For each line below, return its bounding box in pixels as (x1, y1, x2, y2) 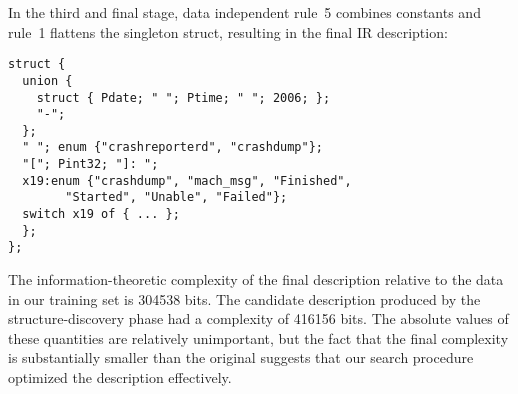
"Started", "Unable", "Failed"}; (65, 190, 288, 205)
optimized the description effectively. (8, 367, 232, 388)
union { (22, 73, 73, 88)
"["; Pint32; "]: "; (22, 157, 159, 172)
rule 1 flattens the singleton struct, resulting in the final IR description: (8, 21, 448, 42)
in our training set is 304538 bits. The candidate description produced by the (8, 288, 481, 309)
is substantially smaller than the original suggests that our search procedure (8, 347, 474, 368)
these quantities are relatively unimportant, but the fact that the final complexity (8, 327, 509, 348)
